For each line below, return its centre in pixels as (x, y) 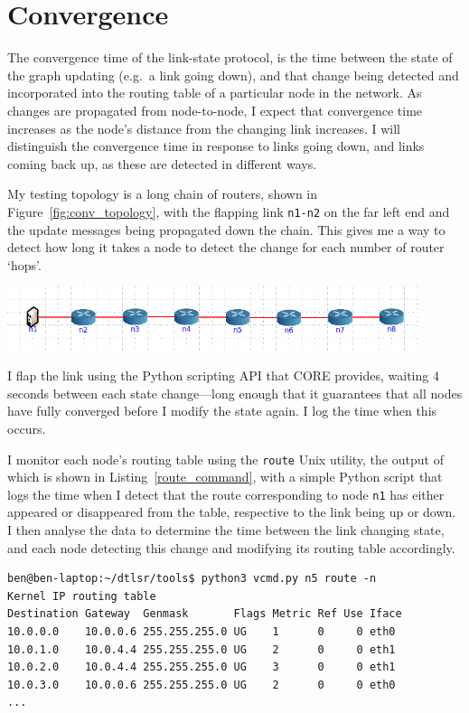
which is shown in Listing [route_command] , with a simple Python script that (225, 477)
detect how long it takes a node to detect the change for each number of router (226, 247)
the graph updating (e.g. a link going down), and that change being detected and (233, 75)
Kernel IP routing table (82, 596)
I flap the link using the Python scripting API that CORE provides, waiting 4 (223, 375)
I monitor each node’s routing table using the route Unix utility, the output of (225, 459)
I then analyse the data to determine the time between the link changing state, (226, 530)
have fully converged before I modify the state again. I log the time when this (222, 411)
